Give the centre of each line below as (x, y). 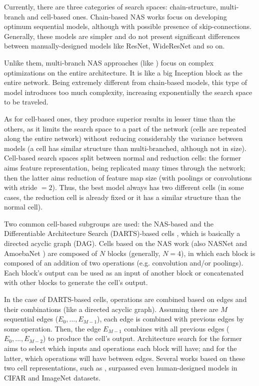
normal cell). (23, 207)
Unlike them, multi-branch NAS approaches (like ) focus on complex (109, 62)
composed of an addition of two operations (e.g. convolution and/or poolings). (124, 263)
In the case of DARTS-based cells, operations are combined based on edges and (125, 299)
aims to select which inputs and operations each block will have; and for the (120, 348)
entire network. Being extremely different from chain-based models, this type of (125, 82)
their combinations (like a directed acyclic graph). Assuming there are (111, 309)
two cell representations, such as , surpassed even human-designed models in (121, 368)
